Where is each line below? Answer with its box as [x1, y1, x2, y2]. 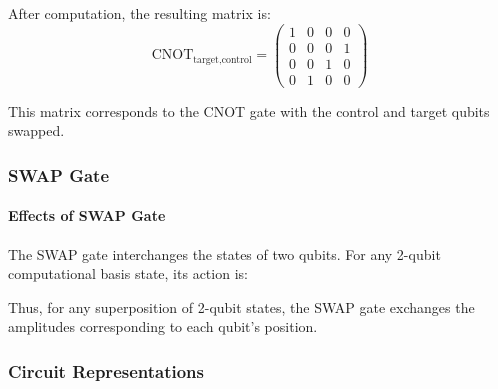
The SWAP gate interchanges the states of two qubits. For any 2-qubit [8, 243, 441, 264]
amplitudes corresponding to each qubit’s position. [8, 316, 318, 337]
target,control [193, 54, 252, 65]
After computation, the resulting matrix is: [8, 3, 271, 23]
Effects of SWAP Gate [8, 205, 166, 226]
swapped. [8, 120, 65, 141]
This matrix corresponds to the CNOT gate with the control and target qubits [8, 100, 490, 121]
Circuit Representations [8, 358, 205, 383]
